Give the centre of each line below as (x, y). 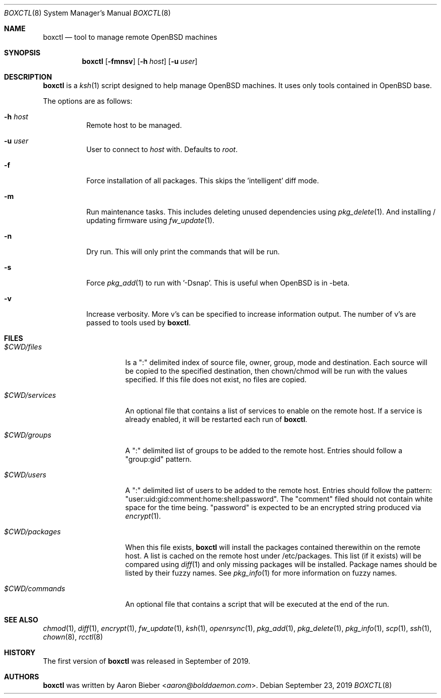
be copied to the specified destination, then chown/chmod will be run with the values (266, 371)
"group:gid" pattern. (158, 459)
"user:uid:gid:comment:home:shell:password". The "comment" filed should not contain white (279, 499)
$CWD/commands (35, 588)
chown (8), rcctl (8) (73, 637)
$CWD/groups (28, 435)
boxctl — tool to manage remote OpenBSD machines (130, 37)
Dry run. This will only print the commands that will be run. (183, 252)
